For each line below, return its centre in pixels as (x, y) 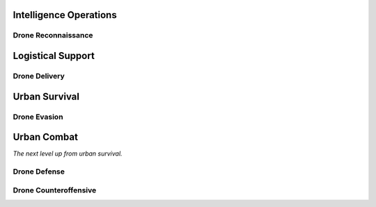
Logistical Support (54, 56)
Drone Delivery (39, 76)
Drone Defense (39, 172)
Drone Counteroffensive (55, 190)
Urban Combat (45, 137)
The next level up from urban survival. (68, 154)
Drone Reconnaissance (53, 35)
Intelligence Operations (65, 15)
